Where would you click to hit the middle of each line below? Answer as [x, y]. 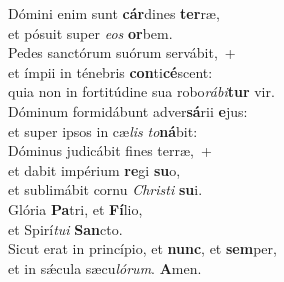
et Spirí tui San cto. [65, 228]
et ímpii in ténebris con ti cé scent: [110, 71]
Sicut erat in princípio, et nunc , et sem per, [142, 248]
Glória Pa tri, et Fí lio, [75, 208]
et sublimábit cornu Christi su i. [105, 189]
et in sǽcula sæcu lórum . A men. [105, 267]
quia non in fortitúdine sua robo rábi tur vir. [141, 91]
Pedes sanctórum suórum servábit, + [122, 52]
